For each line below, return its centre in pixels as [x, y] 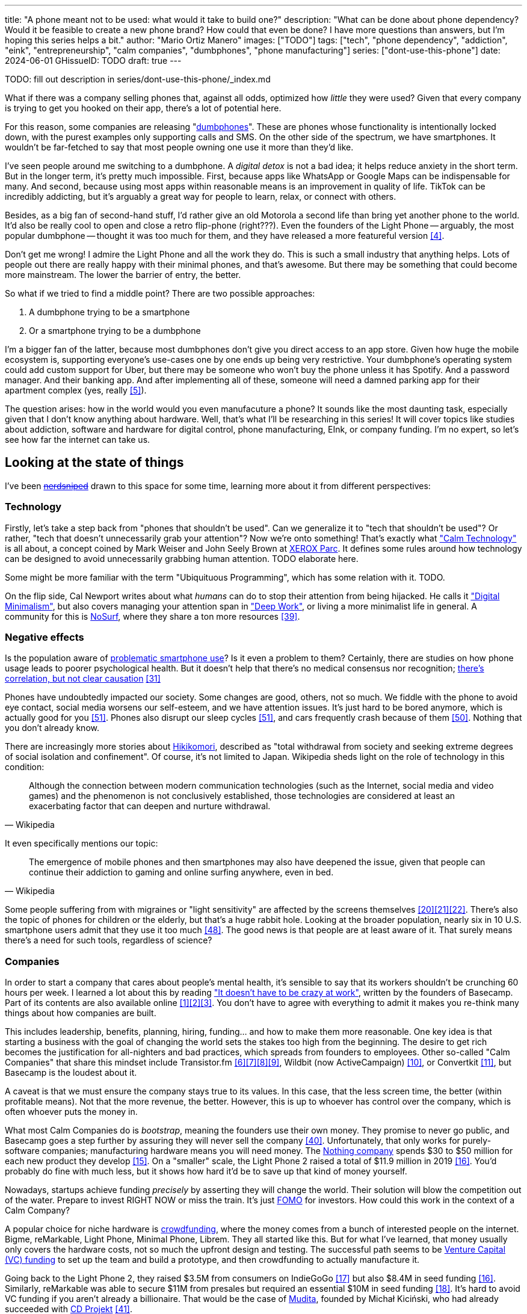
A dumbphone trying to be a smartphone [109, 312]
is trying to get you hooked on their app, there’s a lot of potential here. [143, 108]
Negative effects [45, 637]
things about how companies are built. [81, 1013]
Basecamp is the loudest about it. [71, 1073]
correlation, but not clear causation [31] [83, 679]
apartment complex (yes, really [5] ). [76, 390]
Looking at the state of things [94, 463]
